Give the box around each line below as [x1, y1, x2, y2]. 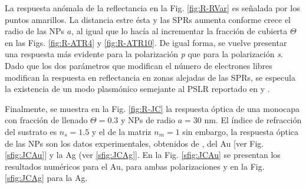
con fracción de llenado [5, 114, 88, 126]
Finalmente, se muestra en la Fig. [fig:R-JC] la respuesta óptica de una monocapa [5, 102, 300, 114]
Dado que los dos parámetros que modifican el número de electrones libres [5, 59, 272, 71]
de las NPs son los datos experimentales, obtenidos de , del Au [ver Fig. [5, 137, 264, 149]
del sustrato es [5, 125, 57, 137]
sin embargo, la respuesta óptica [182, 125, 299, 137]
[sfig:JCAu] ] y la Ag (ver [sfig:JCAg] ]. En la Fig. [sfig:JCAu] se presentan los [5, 149, 281, 161]
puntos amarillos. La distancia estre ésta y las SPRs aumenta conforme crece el [5, 13, 291, 25]
